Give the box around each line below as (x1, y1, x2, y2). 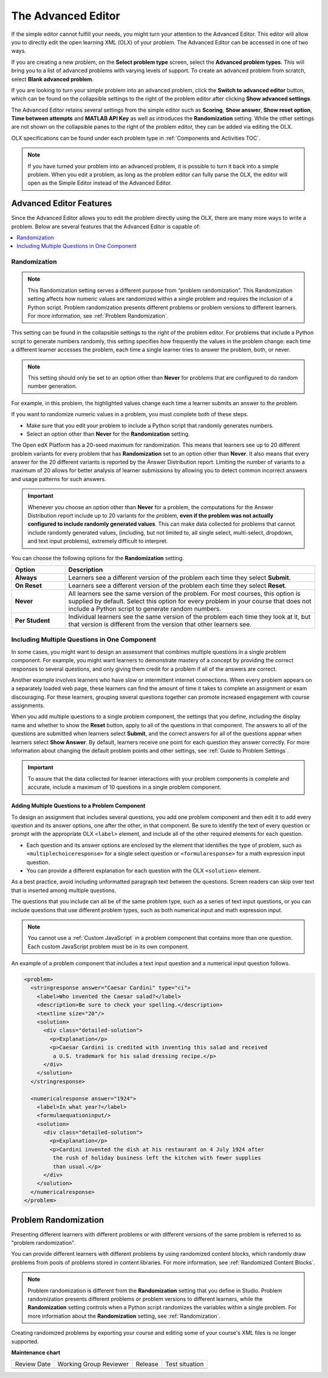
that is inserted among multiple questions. (11, 886, 117, 894)
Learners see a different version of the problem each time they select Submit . (68, 573, 291, 581)
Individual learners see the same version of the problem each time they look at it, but (68, 612, 311, 621)
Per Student (15, 616, 50, 625)
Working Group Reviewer (57, 1360, 129, 1368)
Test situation (165, 1360, 204, 1368)
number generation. (27, 383, 77, 390)
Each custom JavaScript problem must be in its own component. (27, 942, 190, 950)
